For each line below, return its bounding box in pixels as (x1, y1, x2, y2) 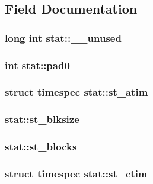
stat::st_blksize (5, 112, 79, 127)
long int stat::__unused (5, 30, 122, 45)
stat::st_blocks (5, 139, 77, 154)
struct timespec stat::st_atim (5, 85, 148, 99)
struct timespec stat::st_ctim (5, 166, 148, 180)
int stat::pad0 (5, 57, 70, 72)
